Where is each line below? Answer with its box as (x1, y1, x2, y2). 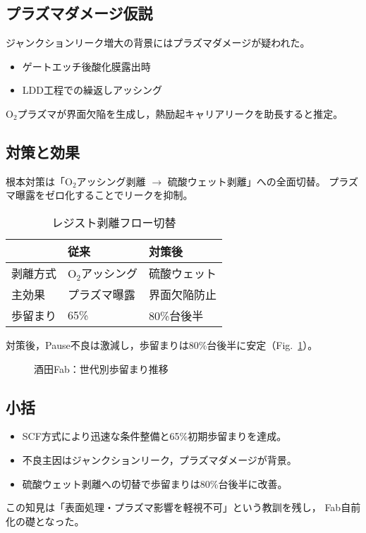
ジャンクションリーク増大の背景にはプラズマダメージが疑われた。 (6, 35, 310, 50)
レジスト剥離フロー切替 (51, 214, 176, 231)
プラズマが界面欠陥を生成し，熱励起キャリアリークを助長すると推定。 (17, 106, 343, 121)
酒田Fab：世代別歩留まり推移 (34, 361, 169, 376)
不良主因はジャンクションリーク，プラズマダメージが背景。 (22, 452, 297, 467)
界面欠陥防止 (148, 286, 216, 302)
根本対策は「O (6, 173, 73, 188)
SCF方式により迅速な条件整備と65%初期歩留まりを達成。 (22, 429, 287, 443)
